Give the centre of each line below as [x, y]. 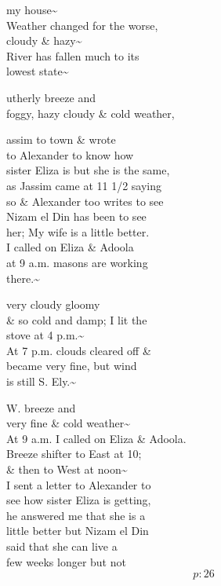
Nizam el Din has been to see [76, 216]
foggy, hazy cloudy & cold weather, [91, 113]
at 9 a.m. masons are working [77, 262]
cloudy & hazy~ [44, 40]
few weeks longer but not [66, 561]
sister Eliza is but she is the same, [88, 170]
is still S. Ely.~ [42, 381]
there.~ [23, 278]
